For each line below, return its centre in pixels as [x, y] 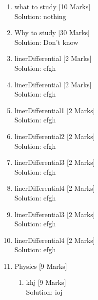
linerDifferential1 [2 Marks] [55, 110]
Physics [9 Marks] [41, 266]
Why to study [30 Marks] [52, 32]
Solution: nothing [40, 16]
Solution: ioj [44, 292]
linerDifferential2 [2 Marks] [55, 136]
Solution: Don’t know [46, 42]
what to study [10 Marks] [52, 6]
